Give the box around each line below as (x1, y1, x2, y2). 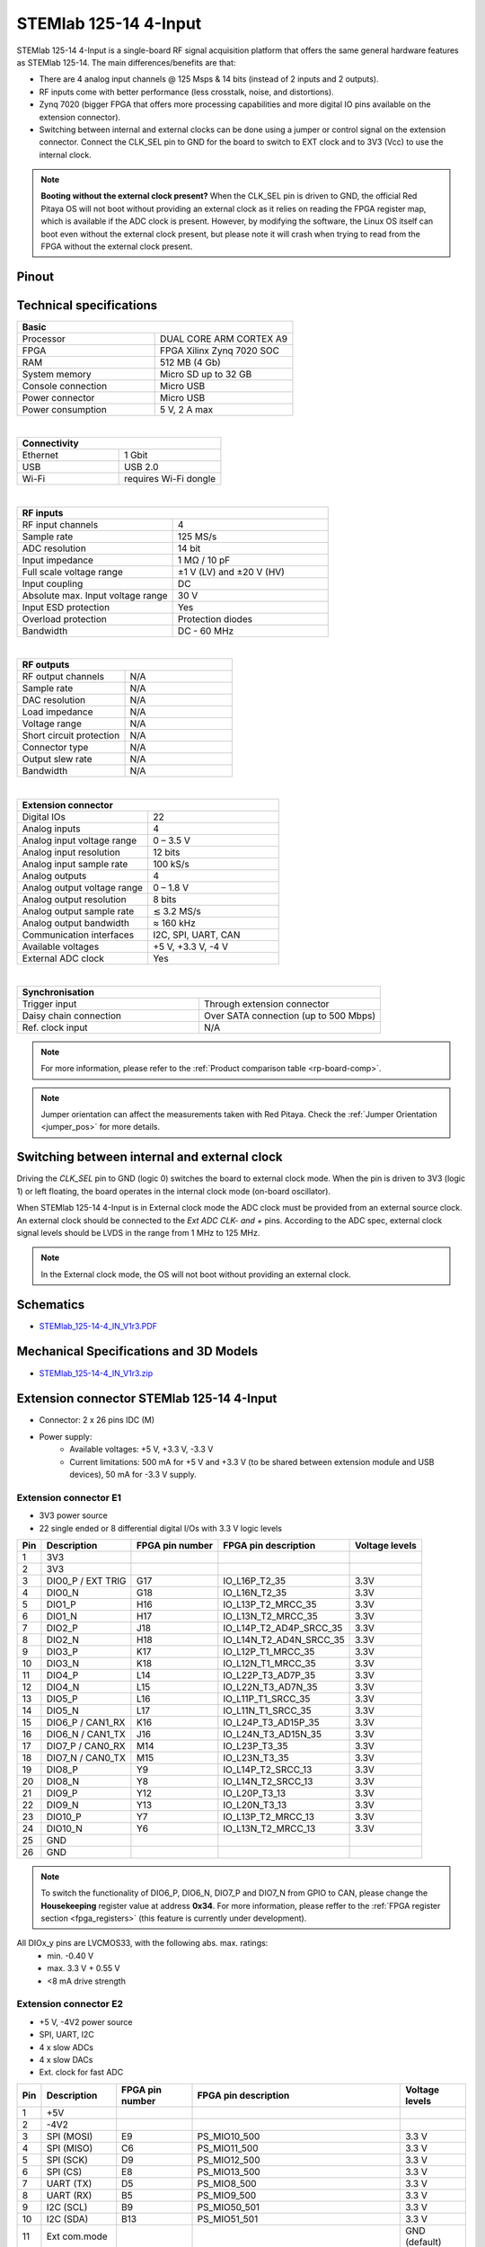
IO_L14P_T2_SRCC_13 (223, 1763, 313, 1775)
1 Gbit (124, 449, 148, 462)
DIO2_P (46, 1621, 78, 1634)
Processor (22, 333, 66, 345)
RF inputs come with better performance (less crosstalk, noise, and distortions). (39, 86, 334, 97)
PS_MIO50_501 (197, 2200, 260, 2213)
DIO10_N (46, 1822, 83, 1834)
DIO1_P (46, 1598, 76, 1611)
